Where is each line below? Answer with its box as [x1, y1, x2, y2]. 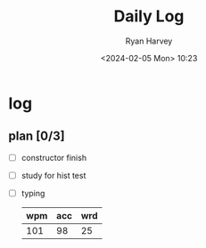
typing [21, 188, 45, 198]
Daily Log [113, 6, 185, 27]
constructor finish [21, 152, 87, 163]
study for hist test [21, 170, 87, 180]
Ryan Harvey [125, 36, 173, 46]
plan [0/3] [8, 129, 65, 144]
